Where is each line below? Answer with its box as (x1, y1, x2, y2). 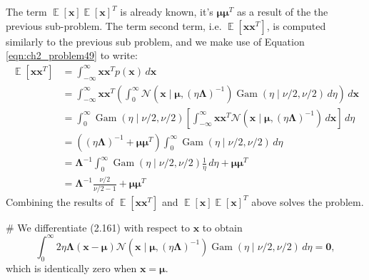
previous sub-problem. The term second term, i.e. (6, 18, 222, 33)
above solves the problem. (251, 194, 364, 209)
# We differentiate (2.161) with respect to (6, 219, 190, 234)
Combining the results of (6, 194, 114, 209)
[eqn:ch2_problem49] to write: (6, 48, 138, 63)
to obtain (202, 219, 243, 234)
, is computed (266, 18, 326, 33)
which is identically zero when (6, 260, 137, 275)
